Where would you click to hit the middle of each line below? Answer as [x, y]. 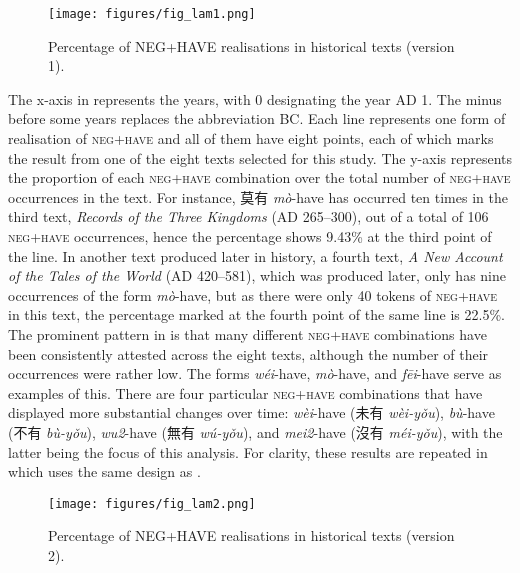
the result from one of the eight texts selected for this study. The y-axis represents [260, 157]
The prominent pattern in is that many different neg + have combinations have [247, 333]
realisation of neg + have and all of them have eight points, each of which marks [251, 138]
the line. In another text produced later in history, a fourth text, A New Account [255, 255]
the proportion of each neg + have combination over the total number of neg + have [259, 177]
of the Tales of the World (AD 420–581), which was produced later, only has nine [257, 275]
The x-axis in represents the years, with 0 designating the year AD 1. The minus [255, 98]
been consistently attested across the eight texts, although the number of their [248, 353]
